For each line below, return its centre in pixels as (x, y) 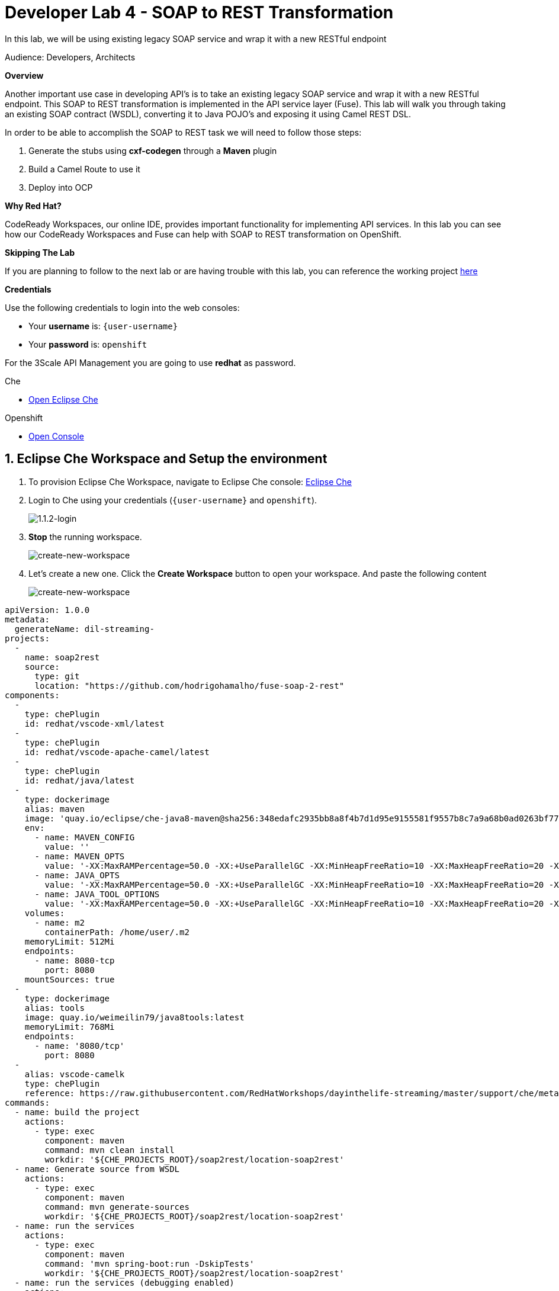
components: (32, 695)
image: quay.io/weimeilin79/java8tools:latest (134, 1017)
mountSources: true (70, 979)
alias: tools (54, 1008)
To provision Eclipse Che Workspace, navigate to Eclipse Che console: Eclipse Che (190, 481)
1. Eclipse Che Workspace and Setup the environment (166, 459)
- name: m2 (60, 922)
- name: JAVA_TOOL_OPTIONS (97, 894)
